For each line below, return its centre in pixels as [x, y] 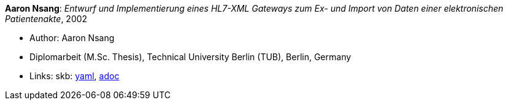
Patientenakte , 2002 [46, 19]
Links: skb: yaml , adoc [75, 76]
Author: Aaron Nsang [72, 38]
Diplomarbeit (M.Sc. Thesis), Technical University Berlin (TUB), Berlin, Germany [190, 57]
